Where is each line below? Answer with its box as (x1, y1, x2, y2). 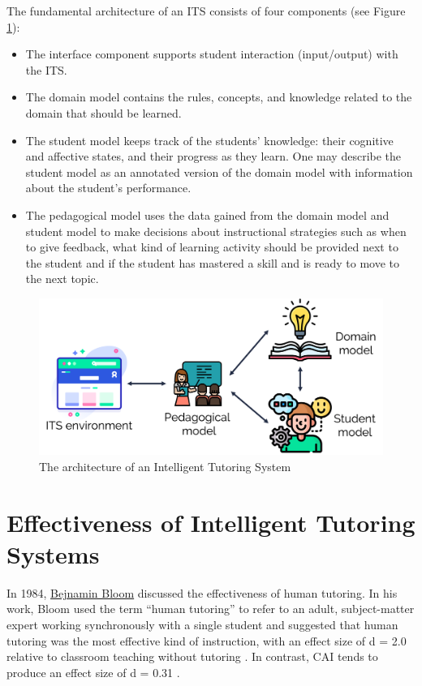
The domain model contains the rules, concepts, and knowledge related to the (25, 88, 412, 105)
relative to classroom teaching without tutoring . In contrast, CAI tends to (6, 648, 378, 665)
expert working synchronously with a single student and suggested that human (6, 615, 398, 632)
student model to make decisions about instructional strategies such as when (25, 222, 407, 239)
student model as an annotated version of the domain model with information (25, 163, 413, 180)
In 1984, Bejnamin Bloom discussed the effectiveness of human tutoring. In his (6, 584, 398, 601)
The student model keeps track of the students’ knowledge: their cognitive (25, 131, 394, 148)
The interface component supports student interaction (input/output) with (25, 45, 398, 62)
